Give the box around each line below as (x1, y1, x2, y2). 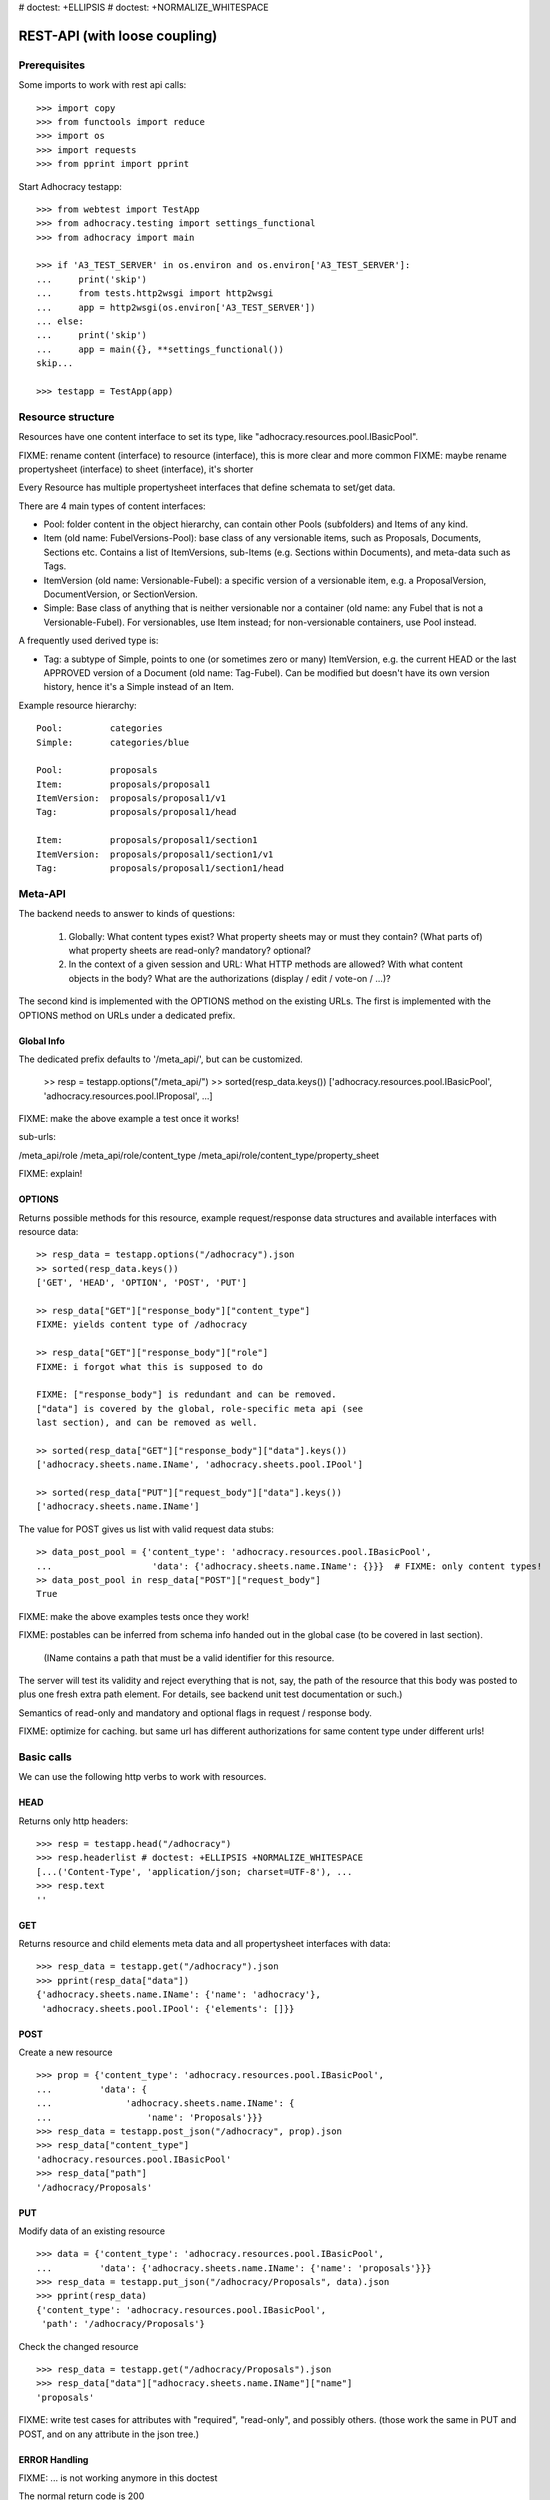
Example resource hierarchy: (18, 699, 137, 711)
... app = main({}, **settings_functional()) (36, 343, 285, 355)
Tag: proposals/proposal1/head (36, 806, 237, 818)
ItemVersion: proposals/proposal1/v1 (36, 793, 227, 804)
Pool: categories (36, 723, 164, 734)
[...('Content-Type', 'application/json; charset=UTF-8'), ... (36, 1866, 353, 1877)
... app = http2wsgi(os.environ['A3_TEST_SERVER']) (36, 301, 316, 313)
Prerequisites (18, 58, 85, 72)
